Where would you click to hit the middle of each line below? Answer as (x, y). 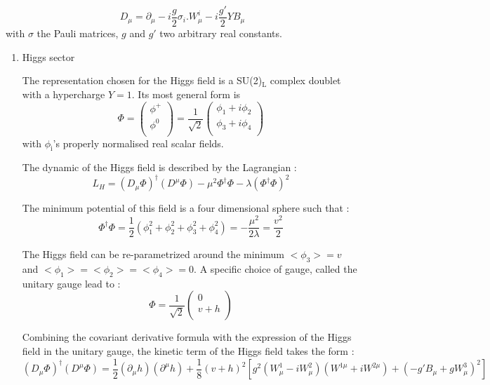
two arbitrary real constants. (221, 33)
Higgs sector (48, 56)
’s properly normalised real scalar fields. (138, 143)
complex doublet (305, 80)
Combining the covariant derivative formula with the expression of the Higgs (187, 337)
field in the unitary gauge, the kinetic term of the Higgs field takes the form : (188, 351)
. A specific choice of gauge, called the (276, 269)
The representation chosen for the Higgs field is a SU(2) (142, 80)
